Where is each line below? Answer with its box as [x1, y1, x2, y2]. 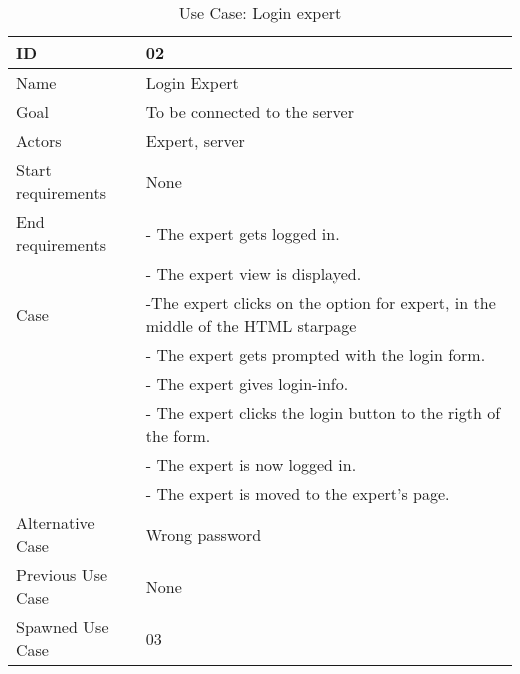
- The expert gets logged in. [145, 221, 340, 245]
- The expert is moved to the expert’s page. [145, 482, 450, 505]
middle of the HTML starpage [145, 314, 357, 337]
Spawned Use [16, 615, 109, 638]
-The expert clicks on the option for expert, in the [145, 291, 496, 314]
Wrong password [145, 522, 262, 546]
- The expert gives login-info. [145, 372, 349, 395]
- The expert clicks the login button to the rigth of [145, 401, 501, 424]
